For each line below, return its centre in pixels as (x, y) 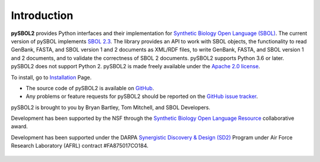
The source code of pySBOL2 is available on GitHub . (90, 88)
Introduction (42, 15)
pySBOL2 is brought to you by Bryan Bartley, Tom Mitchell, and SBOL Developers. (111, 107)
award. (19, 126)
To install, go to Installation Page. (51, 77)
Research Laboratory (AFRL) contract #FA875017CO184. (80, 146)
